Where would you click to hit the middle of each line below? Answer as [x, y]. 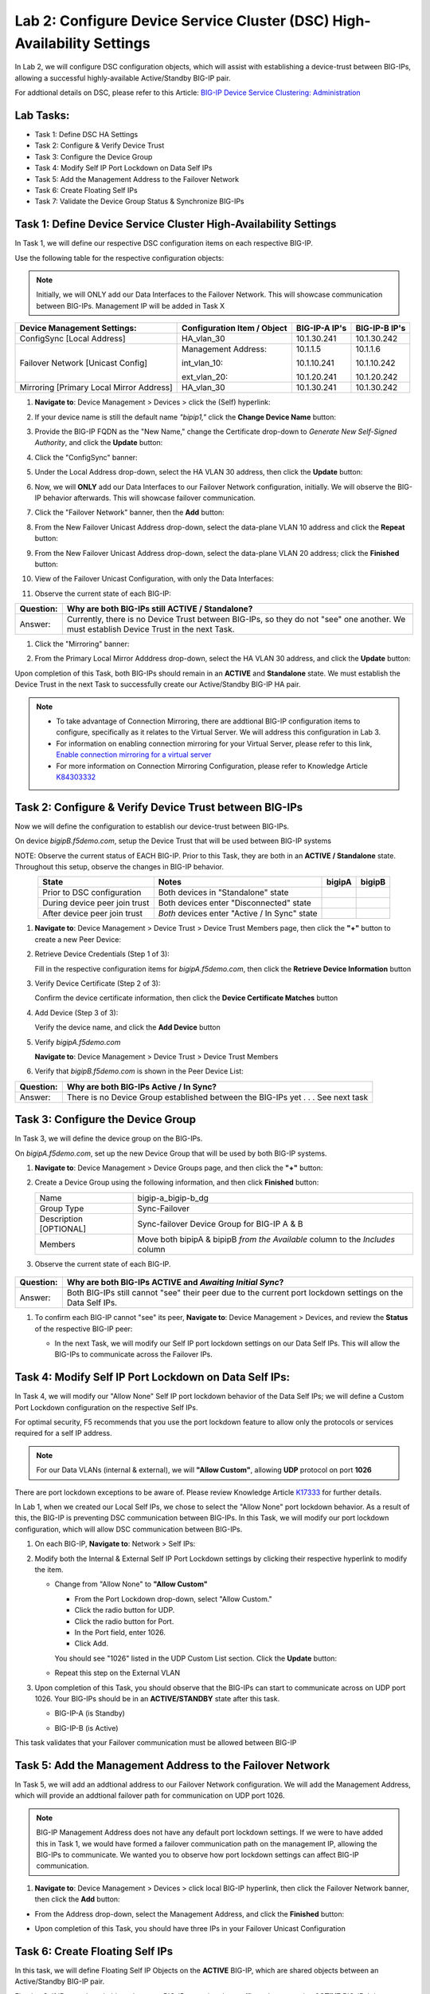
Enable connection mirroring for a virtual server [134, 755]
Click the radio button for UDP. [125, 1610]
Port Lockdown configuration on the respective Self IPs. [106, 1407]
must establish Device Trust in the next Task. [150, 629]
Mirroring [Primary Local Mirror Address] [96, 388]
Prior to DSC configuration [92, 893]
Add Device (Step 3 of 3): [76, 1012]
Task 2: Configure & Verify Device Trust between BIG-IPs [159, 807]
